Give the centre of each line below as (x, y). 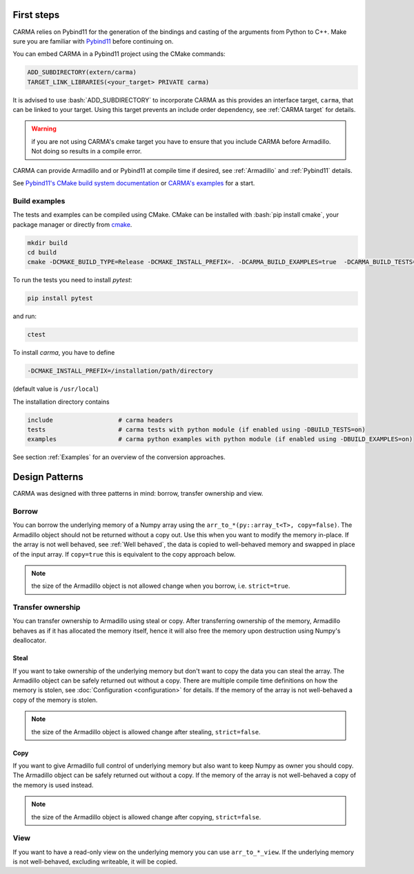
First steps (36, 15)
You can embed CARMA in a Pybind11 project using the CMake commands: (119, 54)
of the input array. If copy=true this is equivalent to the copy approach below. (124, 554)
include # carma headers (100, 420)
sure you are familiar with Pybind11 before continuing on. (93, 41)
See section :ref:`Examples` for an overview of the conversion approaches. (119, 457)
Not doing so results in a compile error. (87, 151)
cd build (42, 252)
